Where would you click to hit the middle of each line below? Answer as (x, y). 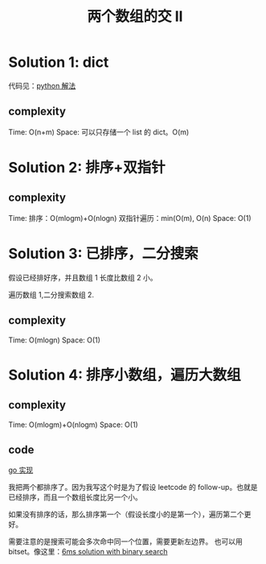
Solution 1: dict (59, 62)
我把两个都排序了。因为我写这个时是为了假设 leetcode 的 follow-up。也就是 (133, 487)
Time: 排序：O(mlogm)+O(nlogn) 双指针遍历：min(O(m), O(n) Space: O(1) (130, 218)
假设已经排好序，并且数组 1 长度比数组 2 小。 (83, 277)
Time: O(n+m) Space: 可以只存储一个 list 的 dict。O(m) (99, 132)
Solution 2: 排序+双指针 (87, 167)
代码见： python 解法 (42, 85)
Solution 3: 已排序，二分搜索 (103, 253)
